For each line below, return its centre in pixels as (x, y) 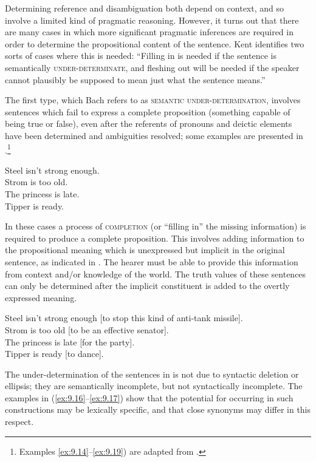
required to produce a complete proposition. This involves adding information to (155, 238)
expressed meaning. (41, 297)
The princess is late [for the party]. (70, 341)
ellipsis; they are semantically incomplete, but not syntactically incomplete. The (154, 386)
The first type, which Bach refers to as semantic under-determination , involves (153, 100)
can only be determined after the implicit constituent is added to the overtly (147, 286)
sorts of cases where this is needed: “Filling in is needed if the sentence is (141, 56)
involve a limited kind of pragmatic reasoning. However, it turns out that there (152, 20)
